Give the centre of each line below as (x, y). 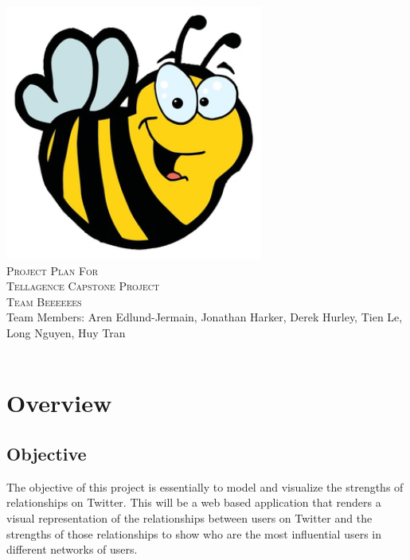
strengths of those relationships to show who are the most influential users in (194, 533)
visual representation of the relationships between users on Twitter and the (189, 517)
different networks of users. (72, 549)
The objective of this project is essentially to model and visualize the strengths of (205, 486)
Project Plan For (53, 270)
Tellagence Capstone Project (83, 286)
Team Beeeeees (44, 301)
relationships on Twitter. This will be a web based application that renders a (194, 502)
